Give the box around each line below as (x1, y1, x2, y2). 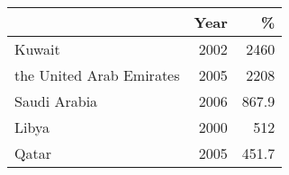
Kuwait (14, 39, 60, 59)
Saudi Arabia (14, 91, 98, 111)
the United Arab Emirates (14, 65, 180, 85)
